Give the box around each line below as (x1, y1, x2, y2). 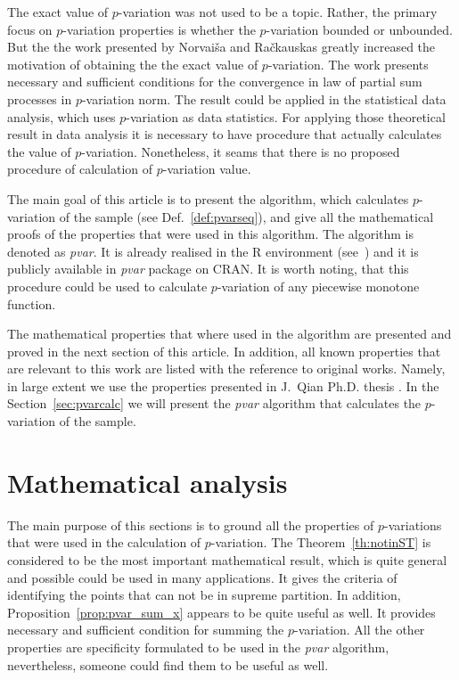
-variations (384, 515, 442, 534)
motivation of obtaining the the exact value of (7, 54, 258, 73)
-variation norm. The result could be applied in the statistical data (81, 89, 447, 108)
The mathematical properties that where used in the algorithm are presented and (7, 324, 452, 343)
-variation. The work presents (267, 54, 429, 73)
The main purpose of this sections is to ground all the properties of (7, 515, 374, 534)
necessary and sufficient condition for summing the (7, 620, 284, 639)
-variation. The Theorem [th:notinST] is (210, 533, 431, 552)
